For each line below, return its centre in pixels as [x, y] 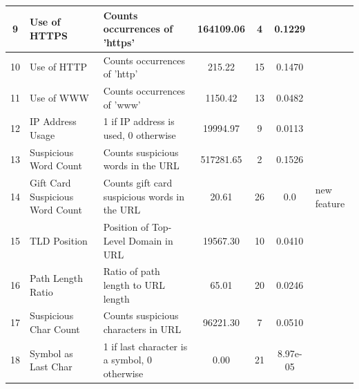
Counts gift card [138, 183]
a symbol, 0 [128, 360]
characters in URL [142, 329]
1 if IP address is [139, 121]
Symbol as [51, 353]
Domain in [151, 240]
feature [330, 203]
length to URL [134, 284]
